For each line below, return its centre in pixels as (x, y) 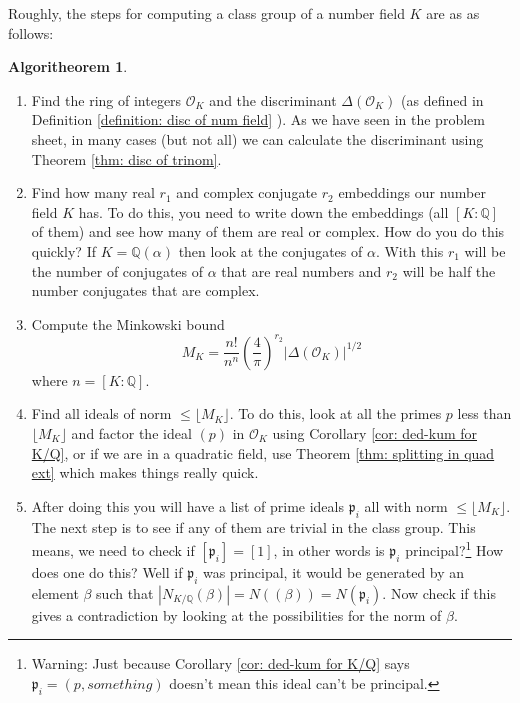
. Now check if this (439, 592)
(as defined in (442, 99)
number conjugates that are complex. (145, 290)
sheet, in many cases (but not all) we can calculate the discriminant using (257, 138)
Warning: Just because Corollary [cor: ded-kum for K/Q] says (220, 663)
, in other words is (329, 549)
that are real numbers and (301, 270)
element (55, 592)
